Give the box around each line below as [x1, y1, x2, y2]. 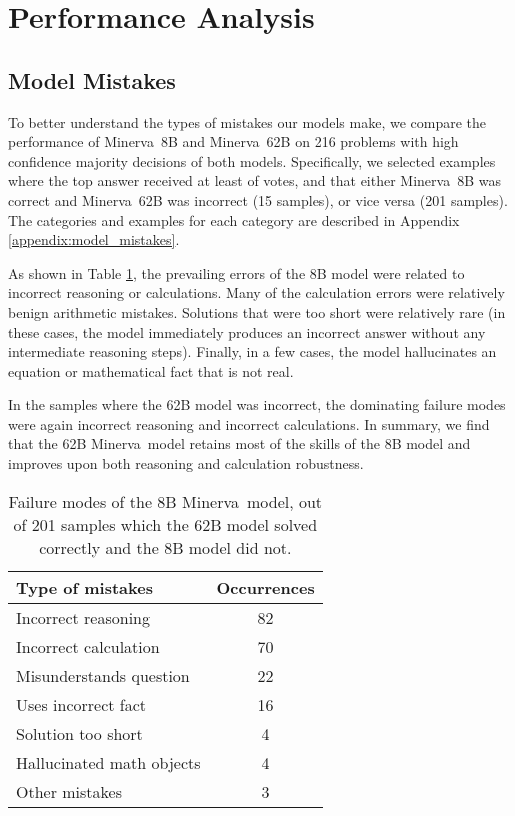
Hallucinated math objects [16, 750, 201, 774]
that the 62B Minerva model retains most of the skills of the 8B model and [8, 433, 471, 454]
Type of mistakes [16, 575, 153, 599]
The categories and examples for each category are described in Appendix [8, 209, 460, 230]
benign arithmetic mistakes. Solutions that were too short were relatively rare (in [8, 301, 506, 322]
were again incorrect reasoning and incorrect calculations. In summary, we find [8, 413, 490, 434]
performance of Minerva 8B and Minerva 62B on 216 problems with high [8, 131, 459, 152]
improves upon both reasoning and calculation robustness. [8, 453, 364, 474]
